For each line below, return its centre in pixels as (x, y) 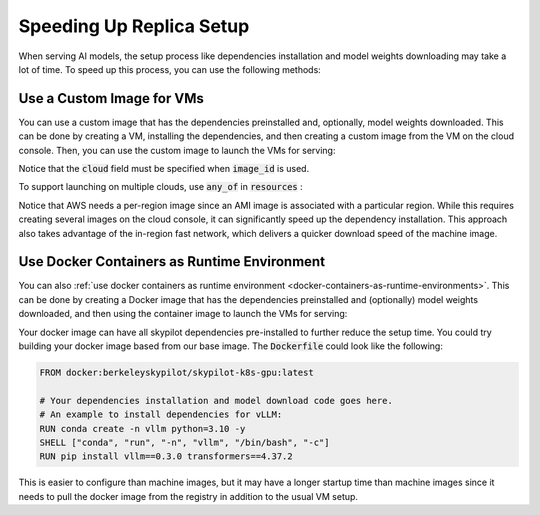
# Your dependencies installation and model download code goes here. (216, 400)
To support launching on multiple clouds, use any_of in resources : (161, 187)
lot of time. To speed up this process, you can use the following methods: (170, 69)
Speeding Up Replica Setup (134, 26)
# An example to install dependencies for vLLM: (161, 414)
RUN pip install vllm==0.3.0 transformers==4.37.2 (166, 456)
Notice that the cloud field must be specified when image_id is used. (164, 169)
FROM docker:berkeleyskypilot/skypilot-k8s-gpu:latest (176, 373)
